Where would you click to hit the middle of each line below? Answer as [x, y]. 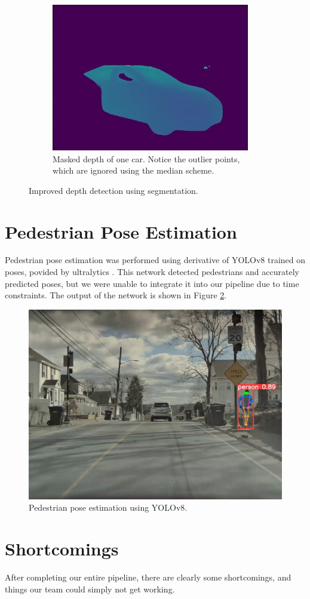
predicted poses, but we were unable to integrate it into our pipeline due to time [152, 283]
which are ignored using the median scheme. [133, 170]
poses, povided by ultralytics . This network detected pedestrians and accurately [152, 272]
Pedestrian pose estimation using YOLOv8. [108, 507]
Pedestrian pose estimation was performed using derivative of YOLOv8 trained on [155, 260]
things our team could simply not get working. [90, 589]
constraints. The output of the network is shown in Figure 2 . [116, 295]
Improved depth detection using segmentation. [113, 190]
